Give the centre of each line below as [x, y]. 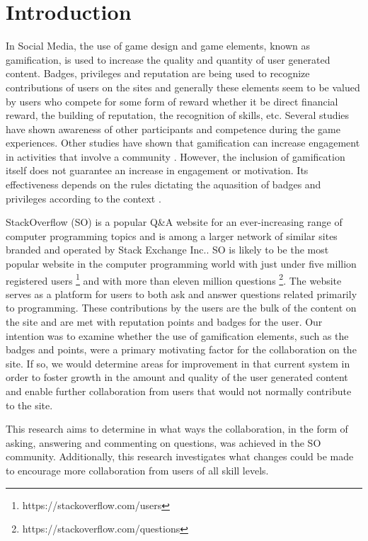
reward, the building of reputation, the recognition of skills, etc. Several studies [178, 115]
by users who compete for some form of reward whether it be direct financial [172, 101]
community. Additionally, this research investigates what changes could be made [180, 456]
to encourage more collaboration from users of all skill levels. [137, 470]
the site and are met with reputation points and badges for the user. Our [164, 322]
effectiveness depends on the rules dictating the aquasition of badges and [163, 184]
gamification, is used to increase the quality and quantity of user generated [168, 59]
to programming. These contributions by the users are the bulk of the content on [181, 308]
